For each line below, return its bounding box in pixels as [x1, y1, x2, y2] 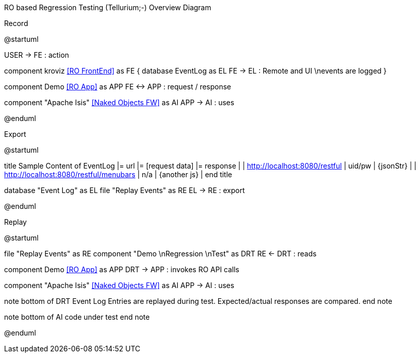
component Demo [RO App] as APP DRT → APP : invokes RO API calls [4, 265, 240, 274]
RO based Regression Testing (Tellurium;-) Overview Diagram [4, 3, 212, 12]
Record [4, 19, 28, 28]
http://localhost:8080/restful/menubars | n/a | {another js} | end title [4, 170, 232, 179]
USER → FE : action [4, 51, 69, 59]
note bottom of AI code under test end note [4, 313, 150, 321]
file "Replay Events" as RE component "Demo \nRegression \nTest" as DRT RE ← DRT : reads [4, 249, 317, 258]
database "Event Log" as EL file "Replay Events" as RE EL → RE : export [4, 186, 245, 195]
